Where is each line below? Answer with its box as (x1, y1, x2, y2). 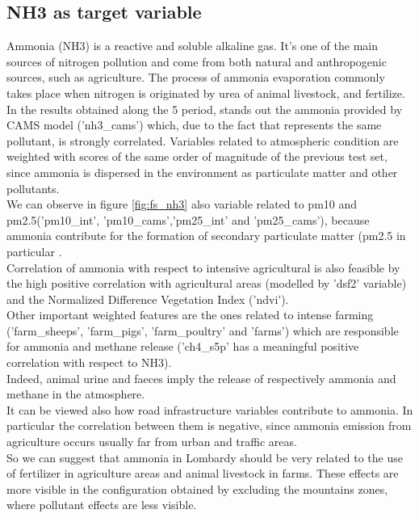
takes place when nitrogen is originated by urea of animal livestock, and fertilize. (6, 84, 405, 101)
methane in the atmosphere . (6, 385, 145, 402)
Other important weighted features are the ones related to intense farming (6, 306, 374, 323)
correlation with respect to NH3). (6, 354, 172, 371)
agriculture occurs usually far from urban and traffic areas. (6, 433, 297, 450)
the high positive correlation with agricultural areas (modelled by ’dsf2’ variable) (6, 275, 407, 292)
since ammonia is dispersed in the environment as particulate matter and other (6, 163, 398, 180)
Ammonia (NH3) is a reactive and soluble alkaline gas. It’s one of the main (6, 37, 378, 54)
